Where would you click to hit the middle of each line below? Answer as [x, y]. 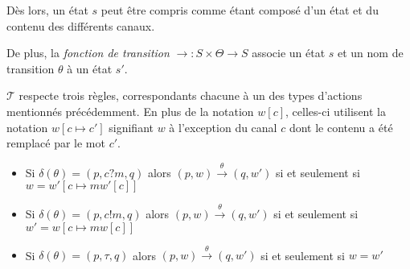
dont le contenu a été [341, 127]
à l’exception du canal [223, 127]
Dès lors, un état [47, 10]
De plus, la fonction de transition [88, 53]
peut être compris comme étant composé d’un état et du [240, 10]
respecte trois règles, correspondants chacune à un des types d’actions [191, 95]
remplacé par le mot [56, 143]
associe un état [289, 53]
